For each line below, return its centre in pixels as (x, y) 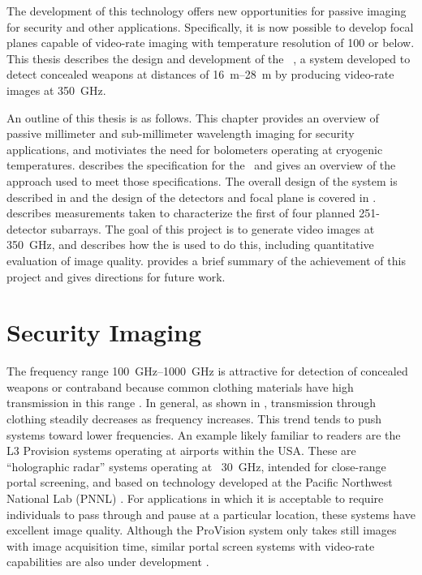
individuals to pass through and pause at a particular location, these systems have (211, 514)
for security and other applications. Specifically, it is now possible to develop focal (210, 26)
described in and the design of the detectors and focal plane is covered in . (192, 197)
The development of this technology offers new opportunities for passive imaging (207, 11)
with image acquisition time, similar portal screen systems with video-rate (191, 545)
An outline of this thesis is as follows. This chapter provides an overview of (193, 117)
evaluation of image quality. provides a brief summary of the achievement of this (206, 260)
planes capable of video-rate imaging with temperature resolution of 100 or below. (211, 43)
